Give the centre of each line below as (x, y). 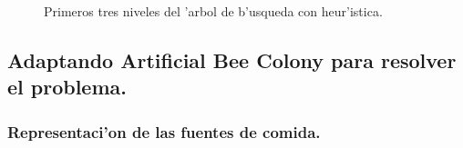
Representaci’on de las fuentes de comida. (164, 131)
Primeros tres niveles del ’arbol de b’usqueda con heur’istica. (213, 11)
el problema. (67, 87)
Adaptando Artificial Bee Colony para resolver (232, 59)
